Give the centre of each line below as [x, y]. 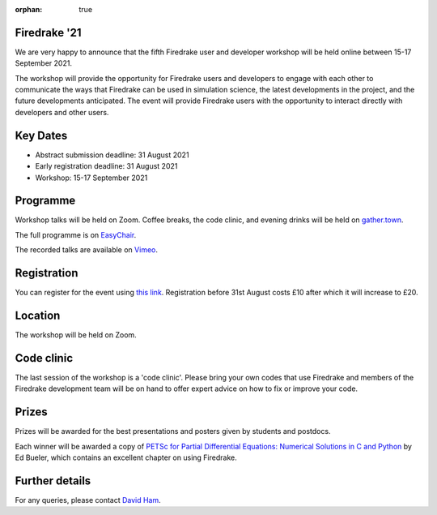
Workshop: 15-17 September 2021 [91, 178]
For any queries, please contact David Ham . [88, 500]
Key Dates [41, 135]
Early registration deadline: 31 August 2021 [106, 166]
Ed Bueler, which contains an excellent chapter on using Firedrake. [126, 457]
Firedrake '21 [48, 32]
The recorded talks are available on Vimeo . [86, 250]
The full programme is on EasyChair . [76, 234]
